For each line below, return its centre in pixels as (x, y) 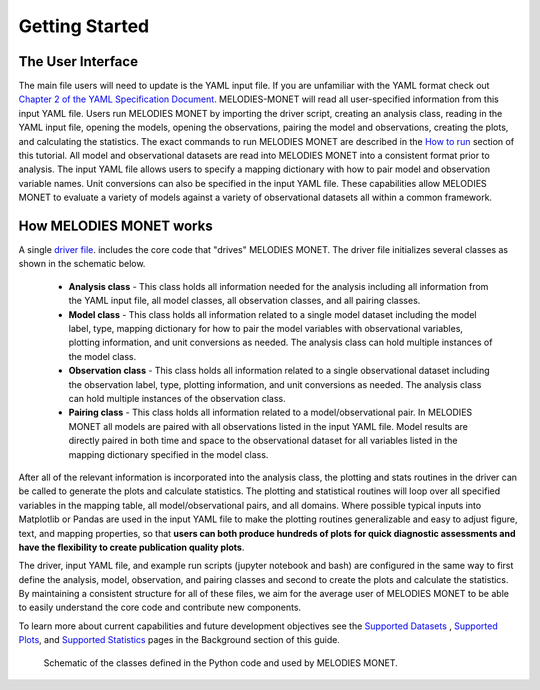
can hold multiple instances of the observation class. (177, 398)
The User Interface (78, 61)
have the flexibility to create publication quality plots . (131, 547)
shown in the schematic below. (82, 264)
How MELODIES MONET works (116, 226)
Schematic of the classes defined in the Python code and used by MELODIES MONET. (221, 662)
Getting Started (84, 26)
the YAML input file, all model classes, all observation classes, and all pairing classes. (244, 301)
